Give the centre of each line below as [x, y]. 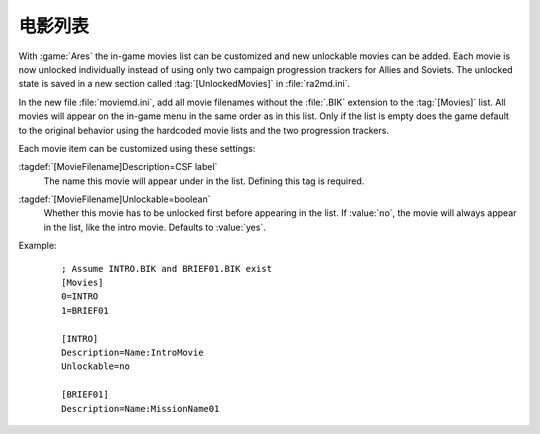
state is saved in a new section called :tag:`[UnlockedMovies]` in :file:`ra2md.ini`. [184, 84]
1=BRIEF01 [85, 310]
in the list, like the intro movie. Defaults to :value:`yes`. [155, 227]
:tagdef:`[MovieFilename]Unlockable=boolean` [114, 199]
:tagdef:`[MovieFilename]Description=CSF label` [118, 167]
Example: [37, 246]
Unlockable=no [95, 366]
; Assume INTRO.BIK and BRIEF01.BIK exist [167, 268]
